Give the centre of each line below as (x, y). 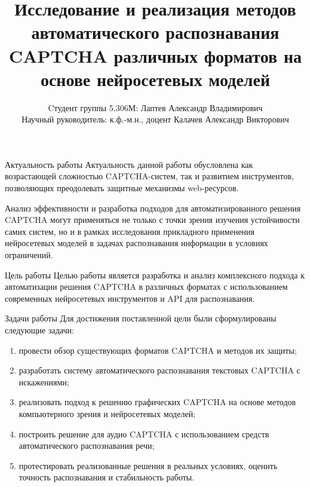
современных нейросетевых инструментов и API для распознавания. (130, 298)
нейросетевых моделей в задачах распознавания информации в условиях (136, 243)
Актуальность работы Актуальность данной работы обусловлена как (129, 164)
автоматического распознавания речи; (87, 445)
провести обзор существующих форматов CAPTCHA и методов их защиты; (158, 350)
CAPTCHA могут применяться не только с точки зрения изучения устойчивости (152, 220)
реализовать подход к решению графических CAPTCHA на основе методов (157, 402)
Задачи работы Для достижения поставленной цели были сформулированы (141, 318)
